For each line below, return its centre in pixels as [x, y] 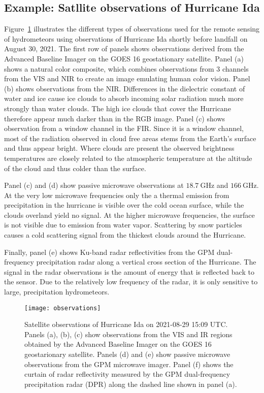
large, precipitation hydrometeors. [57, 292]
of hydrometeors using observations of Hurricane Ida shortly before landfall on [126, 38]
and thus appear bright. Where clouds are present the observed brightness [119, 148]
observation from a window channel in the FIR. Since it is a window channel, [124, 128]
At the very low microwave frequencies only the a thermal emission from [117, 195]
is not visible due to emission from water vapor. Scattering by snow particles [123, 225]
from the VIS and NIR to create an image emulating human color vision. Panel [127, 78]
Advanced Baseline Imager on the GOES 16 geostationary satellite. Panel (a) [124, 58]
